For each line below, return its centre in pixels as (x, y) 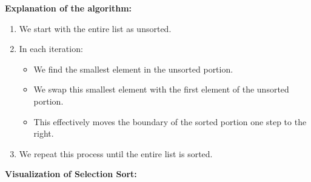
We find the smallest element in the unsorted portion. (133, 69)
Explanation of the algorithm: (69, 8)
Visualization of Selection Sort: (71, 174)
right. (44, 133)
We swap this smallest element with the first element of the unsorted (161, 89)
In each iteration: (51, 49)
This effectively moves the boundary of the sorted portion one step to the (170, 121)
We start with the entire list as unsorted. (95, 28)
